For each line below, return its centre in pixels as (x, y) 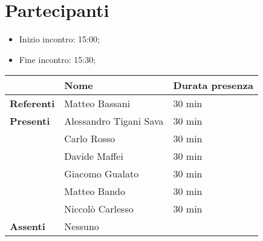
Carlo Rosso (90, 139)
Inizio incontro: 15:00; (59, 39)
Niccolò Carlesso (99, 209)
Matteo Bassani (97, 104)
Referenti (32, 104)
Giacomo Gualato (102, 174)
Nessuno (82, 226)
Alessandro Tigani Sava (114, 121)
